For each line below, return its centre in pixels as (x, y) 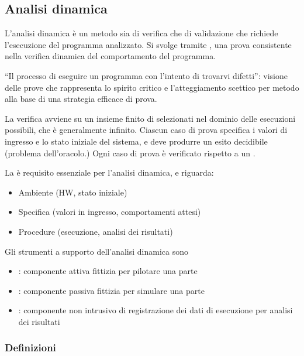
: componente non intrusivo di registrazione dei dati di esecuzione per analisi (156, 310)
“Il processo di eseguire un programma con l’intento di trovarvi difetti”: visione (146, 75)
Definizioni (30, 348)
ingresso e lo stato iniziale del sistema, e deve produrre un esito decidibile (136, 141)
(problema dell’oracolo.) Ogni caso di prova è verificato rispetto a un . (130, 153)
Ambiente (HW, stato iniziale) (73, 192)
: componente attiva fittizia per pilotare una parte (108, 271)
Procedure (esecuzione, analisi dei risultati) (96, 231)
